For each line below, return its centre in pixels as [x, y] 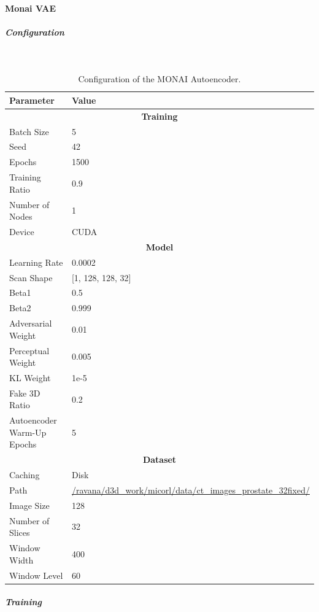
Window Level [36, 575]
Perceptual [29, 350]
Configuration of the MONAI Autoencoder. [159, 79]
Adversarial [31, 323]
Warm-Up [28, 432]
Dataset [159, 459]
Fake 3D [25, 393]
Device [22, 232]
